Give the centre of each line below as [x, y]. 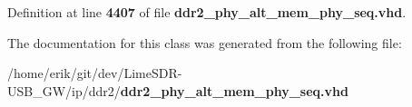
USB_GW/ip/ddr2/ [64, 90]
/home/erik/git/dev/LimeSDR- [95, 73]
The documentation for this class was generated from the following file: [205, 42]
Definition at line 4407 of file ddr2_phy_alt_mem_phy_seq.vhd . [207, 12]
